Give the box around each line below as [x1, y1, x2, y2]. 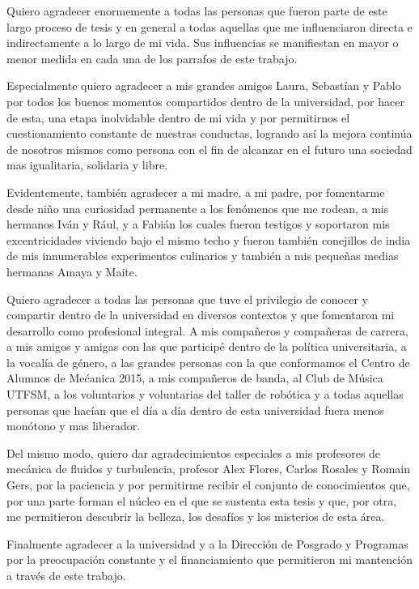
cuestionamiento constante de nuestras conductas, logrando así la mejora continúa [6, 125, 413, 142]
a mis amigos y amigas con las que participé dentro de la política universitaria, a [6, 338, 407, 355]
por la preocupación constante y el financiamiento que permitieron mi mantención [6, 551, 413, 568]
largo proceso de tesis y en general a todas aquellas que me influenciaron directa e [6, 18, 413, 35]
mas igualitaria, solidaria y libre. [6, 156, 168, 173]
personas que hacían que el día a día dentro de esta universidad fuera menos [6, 401, 384, 418]
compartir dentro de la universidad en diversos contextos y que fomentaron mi [6, 306, 395, 323]
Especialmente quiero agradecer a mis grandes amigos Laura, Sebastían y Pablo [6, 77, 401, 94]
